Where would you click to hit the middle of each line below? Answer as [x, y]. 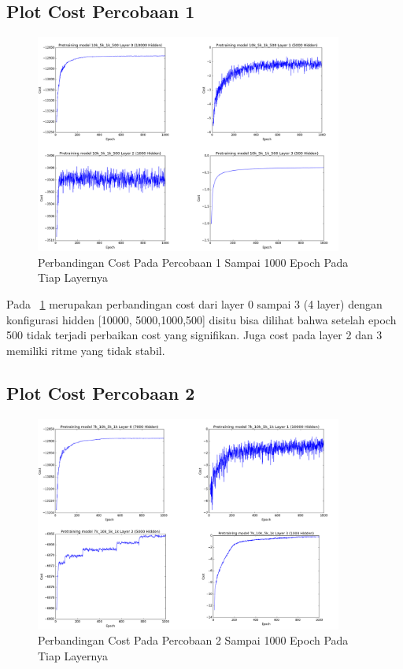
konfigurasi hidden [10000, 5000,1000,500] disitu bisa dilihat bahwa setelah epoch [201, 319]
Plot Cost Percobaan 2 [101, 392]
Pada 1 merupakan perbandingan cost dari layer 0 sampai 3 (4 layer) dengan [194, 304]
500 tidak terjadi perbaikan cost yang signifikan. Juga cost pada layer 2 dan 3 [194, 335]
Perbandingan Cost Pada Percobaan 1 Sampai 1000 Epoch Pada [193, 262]
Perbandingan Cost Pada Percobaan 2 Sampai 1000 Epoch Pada [193, 640]
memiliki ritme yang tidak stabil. [86, 350]
